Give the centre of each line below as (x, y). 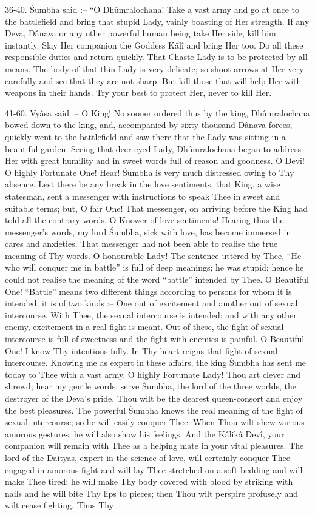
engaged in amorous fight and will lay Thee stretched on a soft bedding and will (154, 469)
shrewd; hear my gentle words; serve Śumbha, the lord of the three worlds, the (151, 386)
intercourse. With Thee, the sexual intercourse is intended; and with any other (151, 315)
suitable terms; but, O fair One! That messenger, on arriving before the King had (157, 208)
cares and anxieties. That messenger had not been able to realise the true (141, 244)
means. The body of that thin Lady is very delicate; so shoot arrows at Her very (154, 68)
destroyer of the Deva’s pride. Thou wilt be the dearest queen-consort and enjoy (154, 398)
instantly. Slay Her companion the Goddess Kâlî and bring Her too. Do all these (154, 45)
